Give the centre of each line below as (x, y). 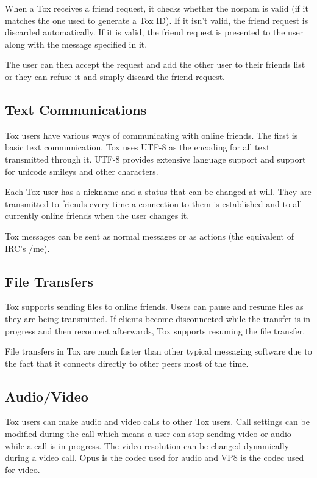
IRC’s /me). (27, 248)
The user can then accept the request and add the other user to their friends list (155, 64)
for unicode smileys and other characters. (82, 171)
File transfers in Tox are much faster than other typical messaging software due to (158, 351)
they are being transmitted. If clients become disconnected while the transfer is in (158, 318)
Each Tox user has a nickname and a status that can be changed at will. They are (158, 192)
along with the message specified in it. (76, 44)
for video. (23, 469)
